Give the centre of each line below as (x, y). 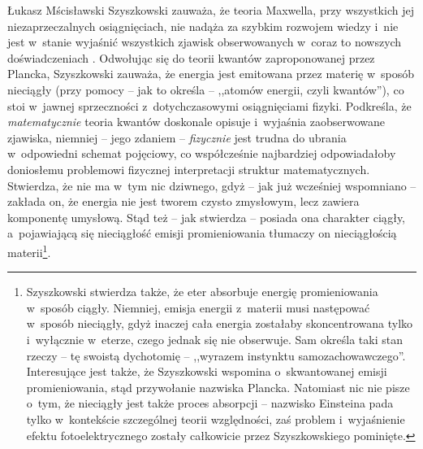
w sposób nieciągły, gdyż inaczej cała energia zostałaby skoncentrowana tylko (220, 323)
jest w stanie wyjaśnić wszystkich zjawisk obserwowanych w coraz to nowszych (205, 42)
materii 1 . (29, 251)
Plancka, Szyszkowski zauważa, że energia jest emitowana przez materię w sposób (211, 74)
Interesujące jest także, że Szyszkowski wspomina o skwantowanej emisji (207, 371)
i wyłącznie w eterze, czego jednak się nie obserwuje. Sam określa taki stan (214, 339)
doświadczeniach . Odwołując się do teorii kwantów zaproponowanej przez (191, 57)
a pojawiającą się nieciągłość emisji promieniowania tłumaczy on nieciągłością (202, 233)
